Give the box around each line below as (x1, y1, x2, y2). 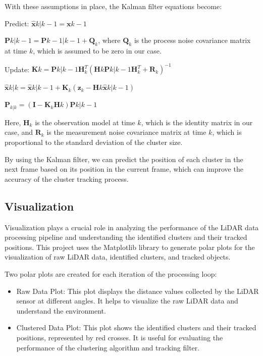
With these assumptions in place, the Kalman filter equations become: (5, 1, 222, 11)
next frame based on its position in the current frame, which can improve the (5, 164, 243, 174)
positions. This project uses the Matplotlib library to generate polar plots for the (5, 241, 255, 252)
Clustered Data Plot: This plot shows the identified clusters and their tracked (16, 322, 256, 333)
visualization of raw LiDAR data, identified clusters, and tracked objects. (5, 251, 231, 262)
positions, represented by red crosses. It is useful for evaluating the (16, 332, 223, 342)
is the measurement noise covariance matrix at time (46, 127, 206, 137)
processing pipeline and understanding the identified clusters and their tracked (5, 232, 247, 242)
